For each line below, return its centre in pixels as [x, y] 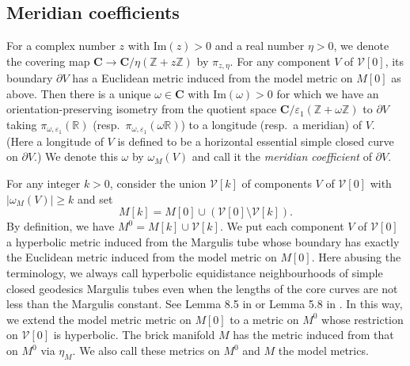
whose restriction [363, 319]
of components [277, 183]
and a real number [260, 46]
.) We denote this [76, 156]
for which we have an [328, 93]
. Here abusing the [356, 257]
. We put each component [282, 226]
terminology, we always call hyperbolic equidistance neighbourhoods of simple [195, 273]
